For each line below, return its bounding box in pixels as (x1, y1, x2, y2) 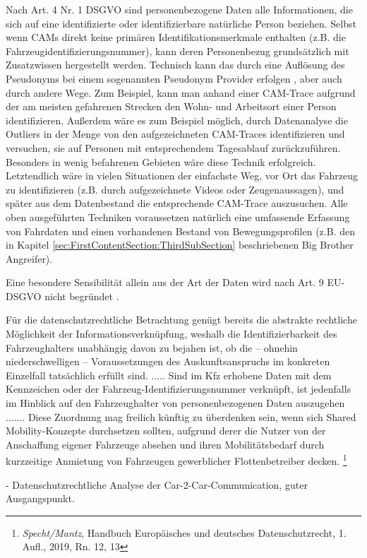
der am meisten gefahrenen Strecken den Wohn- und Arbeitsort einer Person (6, 99, 337, 114)
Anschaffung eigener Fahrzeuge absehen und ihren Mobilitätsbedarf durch (6, 437, 325, 451)
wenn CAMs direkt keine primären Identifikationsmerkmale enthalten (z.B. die (6, 30, 346, 44)
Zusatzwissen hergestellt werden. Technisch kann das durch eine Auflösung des (6, 57, 345, 72)
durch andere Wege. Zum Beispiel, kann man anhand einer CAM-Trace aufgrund (6, 85, 356, 100)
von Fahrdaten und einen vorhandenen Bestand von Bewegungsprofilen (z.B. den (6, 223, 355, 238)
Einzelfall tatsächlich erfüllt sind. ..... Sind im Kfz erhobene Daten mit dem (6, 367, 332, 382)
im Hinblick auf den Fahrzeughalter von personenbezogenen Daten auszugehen (6, 396, 345, 410)
